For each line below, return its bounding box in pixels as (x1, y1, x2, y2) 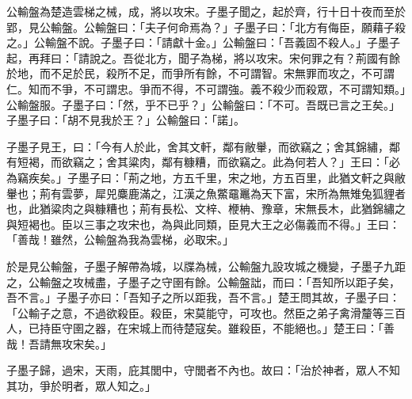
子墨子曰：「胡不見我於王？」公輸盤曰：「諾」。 (6, 112, 245, 128)
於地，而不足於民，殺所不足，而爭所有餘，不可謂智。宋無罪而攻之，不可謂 (6, 65, 395, 82)
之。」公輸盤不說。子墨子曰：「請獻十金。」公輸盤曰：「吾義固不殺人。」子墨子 (6, 34, 400, 51)
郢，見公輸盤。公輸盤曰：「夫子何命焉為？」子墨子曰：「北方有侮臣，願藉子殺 (6, 18, 406, 35)
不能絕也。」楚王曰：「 (272, 320, 383, 336)
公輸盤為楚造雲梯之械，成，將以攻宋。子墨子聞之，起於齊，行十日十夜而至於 (6, 3, 406, 19)
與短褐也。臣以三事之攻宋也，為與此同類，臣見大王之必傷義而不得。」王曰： (6, 215, 400, 232)
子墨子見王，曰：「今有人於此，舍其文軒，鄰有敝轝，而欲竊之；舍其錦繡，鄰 (6, 138, 400, 154)
